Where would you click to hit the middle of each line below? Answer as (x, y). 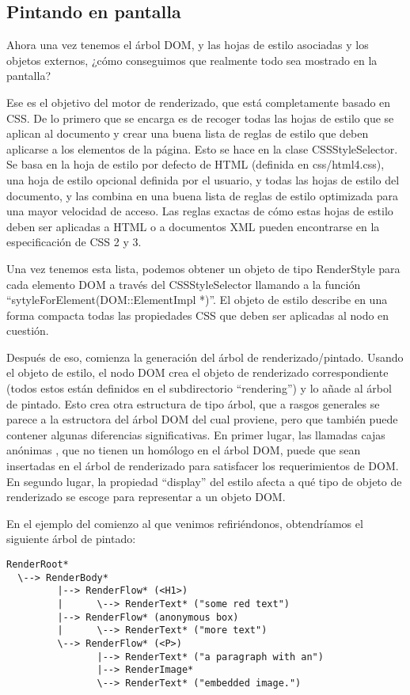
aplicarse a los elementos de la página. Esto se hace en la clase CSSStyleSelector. (202, 148)
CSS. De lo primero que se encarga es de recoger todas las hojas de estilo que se (200, 118)
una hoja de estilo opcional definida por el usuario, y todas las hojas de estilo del (203, 179)
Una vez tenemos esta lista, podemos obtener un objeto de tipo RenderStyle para (203, 268)
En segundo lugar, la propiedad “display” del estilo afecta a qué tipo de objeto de (204, 481)
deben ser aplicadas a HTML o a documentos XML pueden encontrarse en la (193, 226)
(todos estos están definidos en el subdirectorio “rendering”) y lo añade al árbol (199, 388)
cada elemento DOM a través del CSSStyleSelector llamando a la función (184, 284)
